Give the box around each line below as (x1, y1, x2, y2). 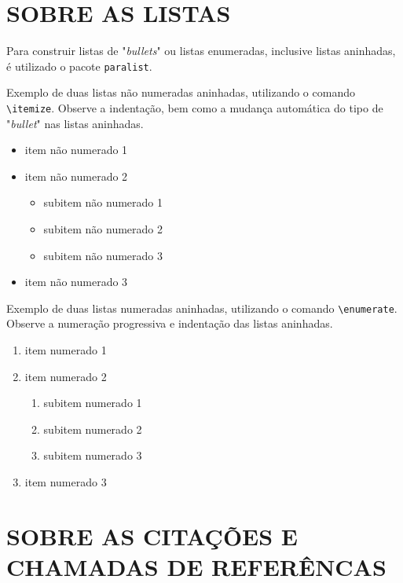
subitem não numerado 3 (43, 247, 163, 263)
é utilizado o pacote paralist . (6, 57, 152, 74)
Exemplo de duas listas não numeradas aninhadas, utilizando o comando (6, 84, 355, 101)
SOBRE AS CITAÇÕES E (6, 519, 299, 552)
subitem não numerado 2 (43, 221, 163, 236)
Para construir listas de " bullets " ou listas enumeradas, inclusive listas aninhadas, (6, 42, 396, 59)
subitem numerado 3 (43, 447, 142, 464)
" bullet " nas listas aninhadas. (6, 115, 144, 131)
